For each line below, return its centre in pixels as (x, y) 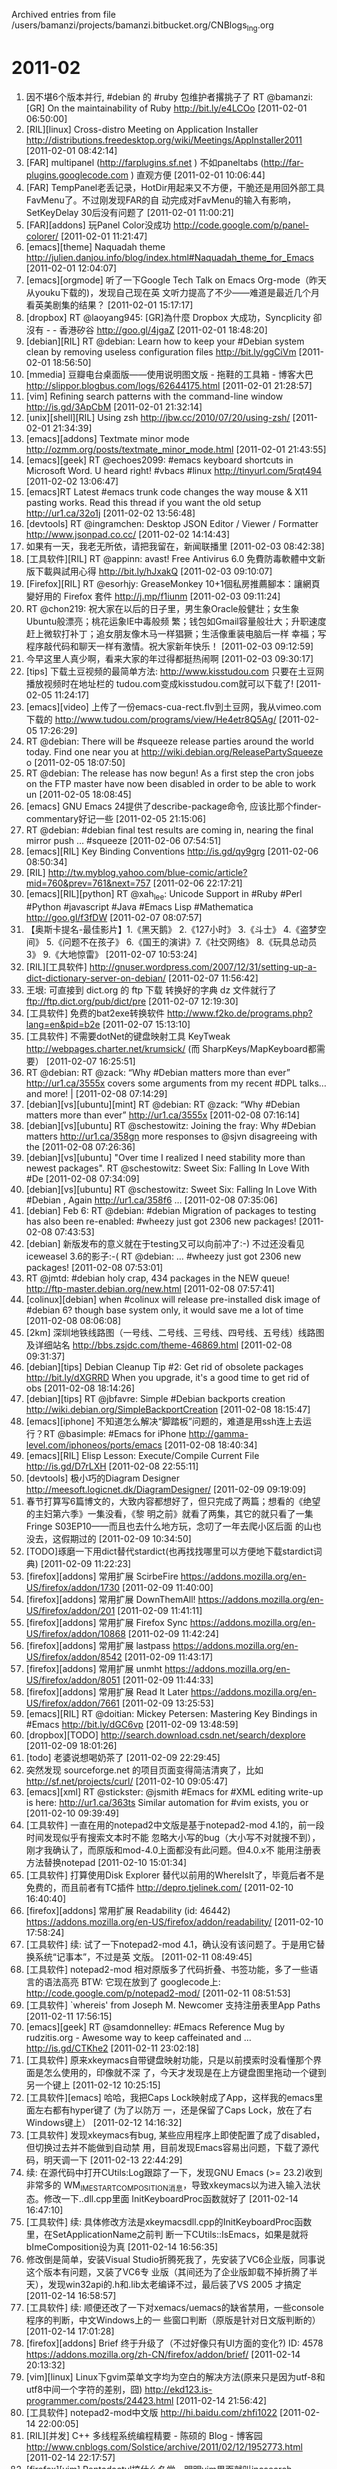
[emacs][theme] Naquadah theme (95, 246)
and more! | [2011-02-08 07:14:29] (96, 1093)
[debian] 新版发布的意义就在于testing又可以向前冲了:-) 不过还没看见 (165, 1243)
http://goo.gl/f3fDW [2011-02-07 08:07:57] (114, 917)
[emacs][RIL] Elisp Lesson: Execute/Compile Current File (142, 1455)
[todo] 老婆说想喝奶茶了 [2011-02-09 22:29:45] (123, 1757)
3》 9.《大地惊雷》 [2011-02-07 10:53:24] (111, 954)
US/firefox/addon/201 (70, 1610)
